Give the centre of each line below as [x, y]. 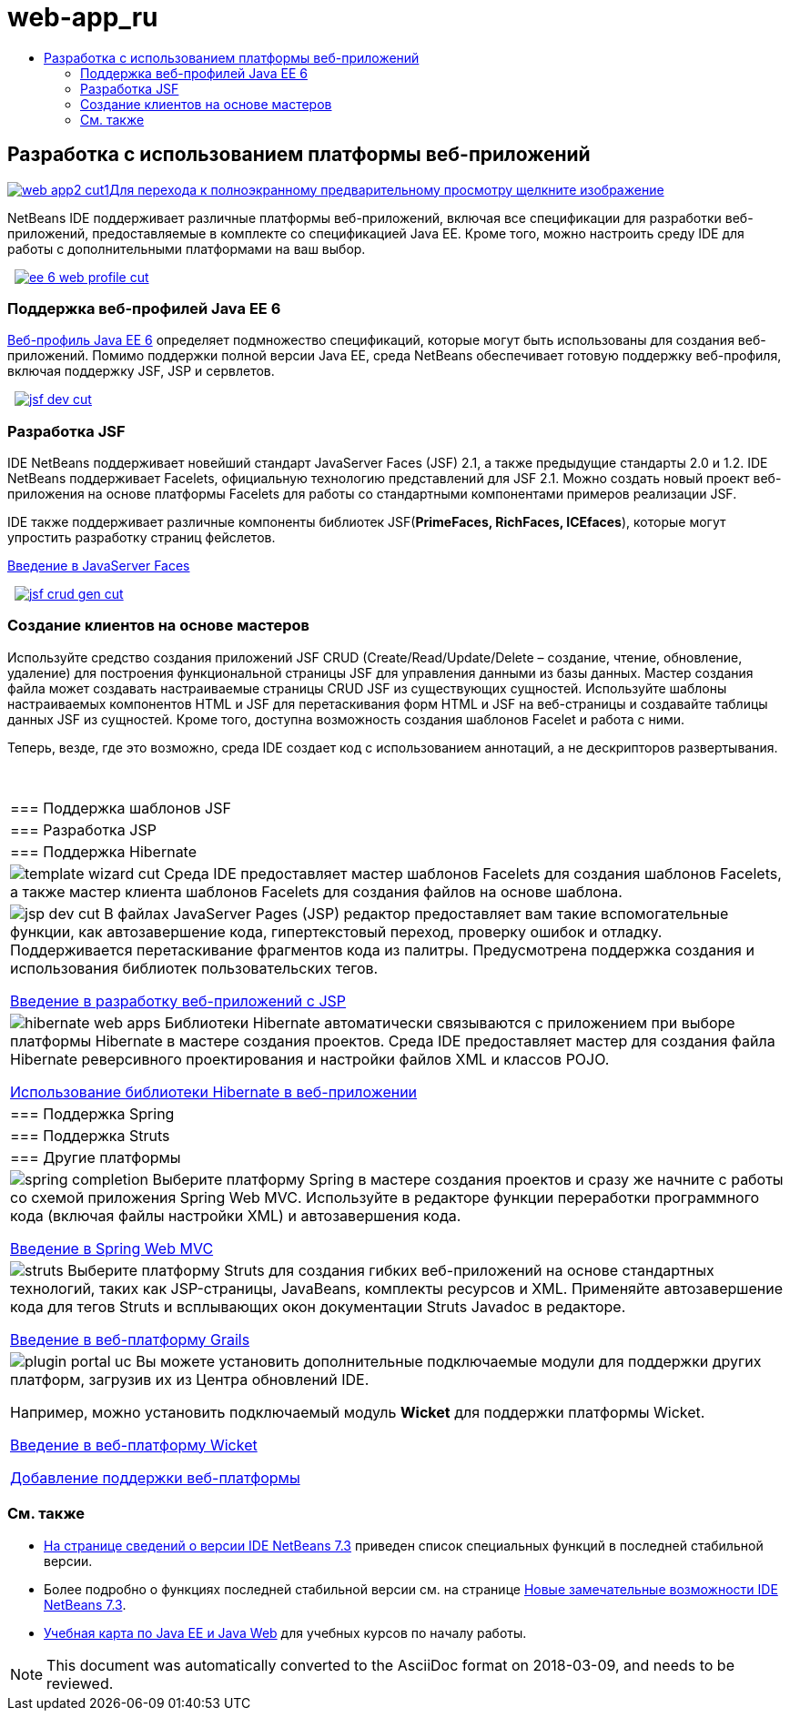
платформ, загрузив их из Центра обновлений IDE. [190, 1379]
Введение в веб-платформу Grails [130, 1339]
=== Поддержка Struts [90, 1135]
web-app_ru [83, 17]
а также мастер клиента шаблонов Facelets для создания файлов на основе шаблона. [316, 891]
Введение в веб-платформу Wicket [134, 1445]
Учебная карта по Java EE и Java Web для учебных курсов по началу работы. [285, 1632]
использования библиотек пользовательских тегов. [194, 968]
